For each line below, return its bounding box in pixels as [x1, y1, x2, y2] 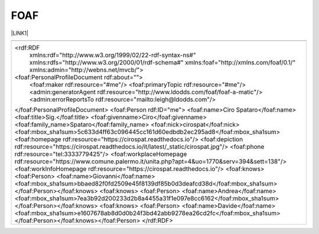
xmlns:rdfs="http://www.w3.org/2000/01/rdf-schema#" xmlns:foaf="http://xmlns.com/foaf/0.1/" [29, 58, 296, 66]
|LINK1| [11, 30, 29, 37]
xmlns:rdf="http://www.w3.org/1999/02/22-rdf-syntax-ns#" [29, 51, 196, 59]
